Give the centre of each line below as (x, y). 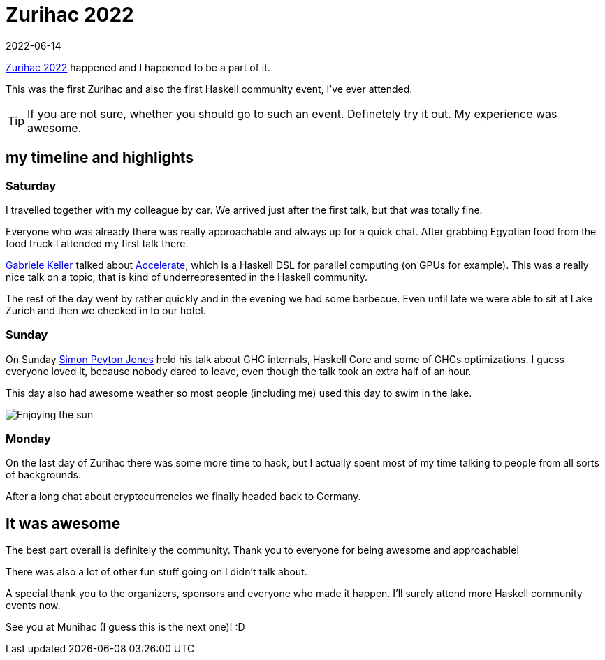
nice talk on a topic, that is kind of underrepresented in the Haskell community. (187, 277)
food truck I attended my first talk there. (97, 243)
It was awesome (63, 523)
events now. (33, 606)
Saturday (31, 185)
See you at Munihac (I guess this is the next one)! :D (125, 627)
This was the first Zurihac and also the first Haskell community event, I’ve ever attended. (209, 89)
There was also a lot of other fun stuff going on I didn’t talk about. (156, 572)
